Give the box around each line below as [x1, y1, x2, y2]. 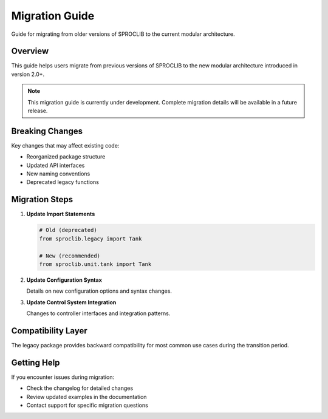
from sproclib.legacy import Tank [39, 235, 142, 242]
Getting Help [11, 357, 60, 367]
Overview [11, 46, 49, 56]
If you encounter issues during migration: [11, 373, 115, 381]
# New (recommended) [39, 252, 100, 259]
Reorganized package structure [26, 153, 106, 160]
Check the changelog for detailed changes [26, 384, 134, 392]
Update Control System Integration [26, 298, 117, 306]
